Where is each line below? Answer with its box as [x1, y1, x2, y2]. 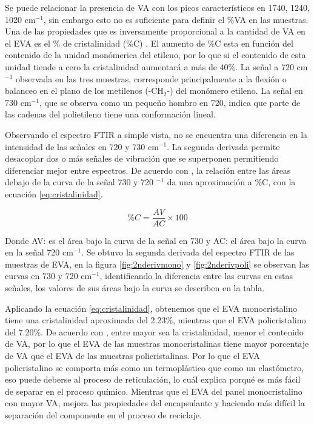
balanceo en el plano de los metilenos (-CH [5, 84, 164, 97]
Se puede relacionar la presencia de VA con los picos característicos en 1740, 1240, [5, 1, 310, 13]
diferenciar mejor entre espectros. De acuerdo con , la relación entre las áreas [5, 163, 291, 176]
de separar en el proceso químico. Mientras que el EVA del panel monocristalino [5, 384, 302, 397]
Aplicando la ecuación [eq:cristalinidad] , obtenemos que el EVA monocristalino [5, 301, 297, 314]
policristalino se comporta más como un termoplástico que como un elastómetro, [5, 361, 304, 374]
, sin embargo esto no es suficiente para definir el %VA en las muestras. [43, 13, 309, 25]
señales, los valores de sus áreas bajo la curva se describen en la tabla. [5, 281, 265, 294]
